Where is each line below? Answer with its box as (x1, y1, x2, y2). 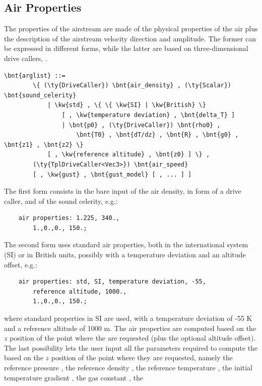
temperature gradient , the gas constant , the (4, 372, 143, 382)
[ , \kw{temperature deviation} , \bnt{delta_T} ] (61, 111, 235, 119)
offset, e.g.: (4, 259, 37, 269)
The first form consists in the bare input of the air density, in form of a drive (4, 186, 241, 196)
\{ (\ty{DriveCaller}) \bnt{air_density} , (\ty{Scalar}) (33, 82, 232, 89)
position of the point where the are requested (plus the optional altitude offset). (10, 333, 256, 343)
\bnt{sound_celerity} (4, 91, 77, 99)
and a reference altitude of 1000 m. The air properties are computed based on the (4, 322, 256, 333)
